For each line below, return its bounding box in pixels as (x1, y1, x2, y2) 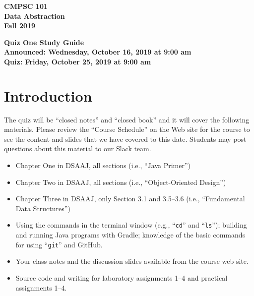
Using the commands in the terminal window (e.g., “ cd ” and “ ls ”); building (15, 220, 247, 230)
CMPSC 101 (4, 1, 48, 11)
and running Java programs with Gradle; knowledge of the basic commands (15, 230, 246, 240)
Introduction (4, 85, 92, 106)
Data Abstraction (4, 10, 65, 21)
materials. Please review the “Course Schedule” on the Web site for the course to (4, 124, 250, 134)
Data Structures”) (15, 203, 70, 213)
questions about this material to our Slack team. (4, 143, 151, 154)
